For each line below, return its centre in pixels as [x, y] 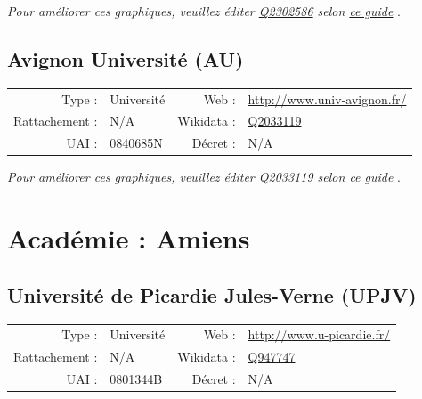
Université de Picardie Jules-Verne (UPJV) [212, 294]
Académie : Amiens [129, 238]
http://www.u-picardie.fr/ [319, 334]
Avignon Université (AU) [126, 58]
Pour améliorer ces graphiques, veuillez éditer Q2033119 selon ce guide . [204, 177]
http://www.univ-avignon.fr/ [327, 98]
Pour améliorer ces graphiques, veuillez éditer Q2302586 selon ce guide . [204, 11]
